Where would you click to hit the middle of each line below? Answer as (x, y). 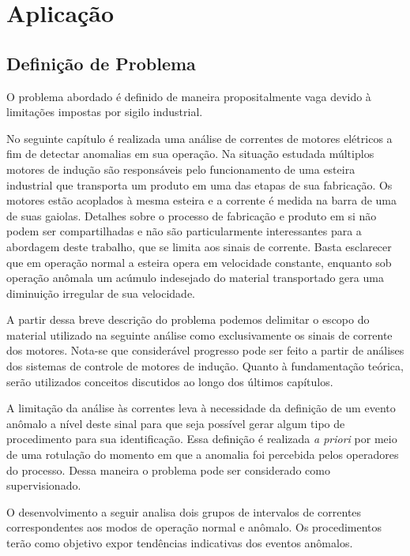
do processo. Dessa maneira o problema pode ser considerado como (168, 470)
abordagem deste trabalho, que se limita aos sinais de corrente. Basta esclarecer (199, 246)
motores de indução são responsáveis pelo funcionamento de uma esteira (181, 169)
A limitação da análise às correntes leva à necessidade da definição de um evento (201, 408)
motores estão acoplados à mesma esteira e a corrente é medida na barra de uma (202, 200)
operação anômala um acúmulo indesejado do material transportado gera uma (195, 278)
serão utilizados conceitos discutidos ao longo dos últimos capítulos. (170, 381)
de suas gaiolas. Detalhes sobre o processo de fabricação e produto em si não (192, 215)
